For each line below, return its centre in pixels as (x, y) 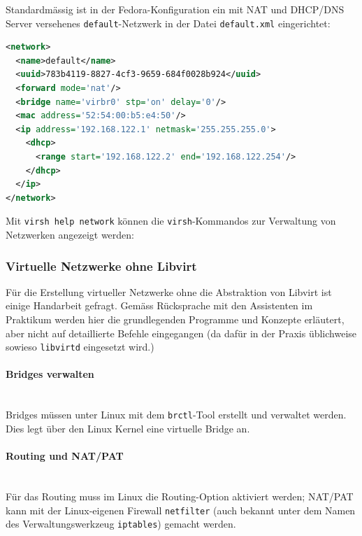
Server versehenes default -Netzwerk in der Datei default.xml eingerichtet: (168, 23)
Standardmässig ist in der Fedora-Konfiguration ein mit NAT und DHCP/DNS (175, 9)
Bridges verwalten (50, 374)
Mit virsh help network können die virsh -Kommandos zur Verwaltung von (171, 221)
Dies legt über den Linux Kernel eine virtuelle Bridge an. (128, 428)
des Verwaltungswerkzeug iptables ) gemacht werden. (121, 524)
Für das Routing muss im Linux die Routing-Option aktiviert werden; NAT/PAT (180, 496)
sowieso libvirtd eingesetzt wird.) (80, 347)
